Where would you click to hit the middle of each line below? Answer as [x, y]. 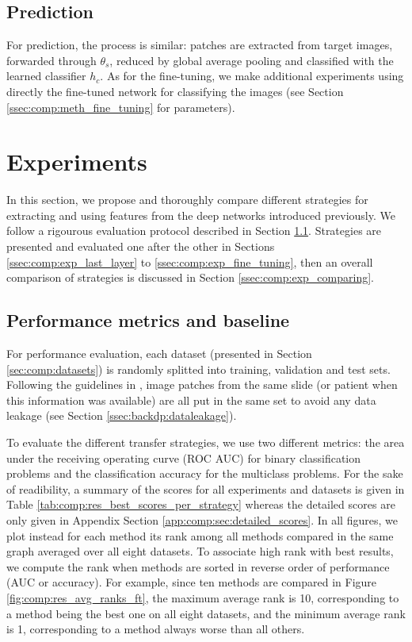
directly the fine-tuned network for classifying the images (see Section [175, 91]
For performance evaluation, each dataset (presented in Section [159, 354]
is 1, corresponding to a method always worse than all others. [156, 629]
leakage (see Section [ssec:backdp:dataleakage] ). [122, 415]
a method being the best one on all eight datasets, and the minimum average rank [206, 613]
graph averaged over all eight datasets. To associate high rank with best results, [200, 551]
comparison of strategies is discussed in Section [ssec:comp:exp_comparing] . [190, 277]
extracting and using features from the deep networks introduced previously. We [201, 215]
